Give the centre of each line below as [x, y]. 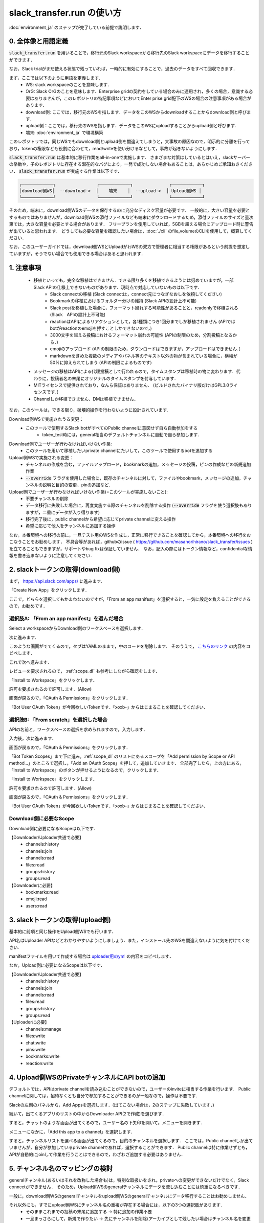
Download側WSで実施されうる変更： [46, 419]
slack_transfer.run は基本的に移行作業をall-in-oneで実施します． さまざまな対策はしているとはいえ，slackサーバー [130, 157]
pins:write [36, 1050]
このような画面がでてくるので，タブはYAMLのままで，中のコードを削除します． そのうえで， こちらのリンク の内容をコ [130, 646]
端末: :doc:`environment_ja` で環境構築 [65, 133]
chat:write [36, 1042]
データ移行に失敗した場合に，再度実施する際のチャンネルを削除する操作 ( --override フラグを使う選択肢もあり [139, 505]
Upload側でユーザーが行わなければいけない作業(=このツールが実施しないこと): [88, 492]
